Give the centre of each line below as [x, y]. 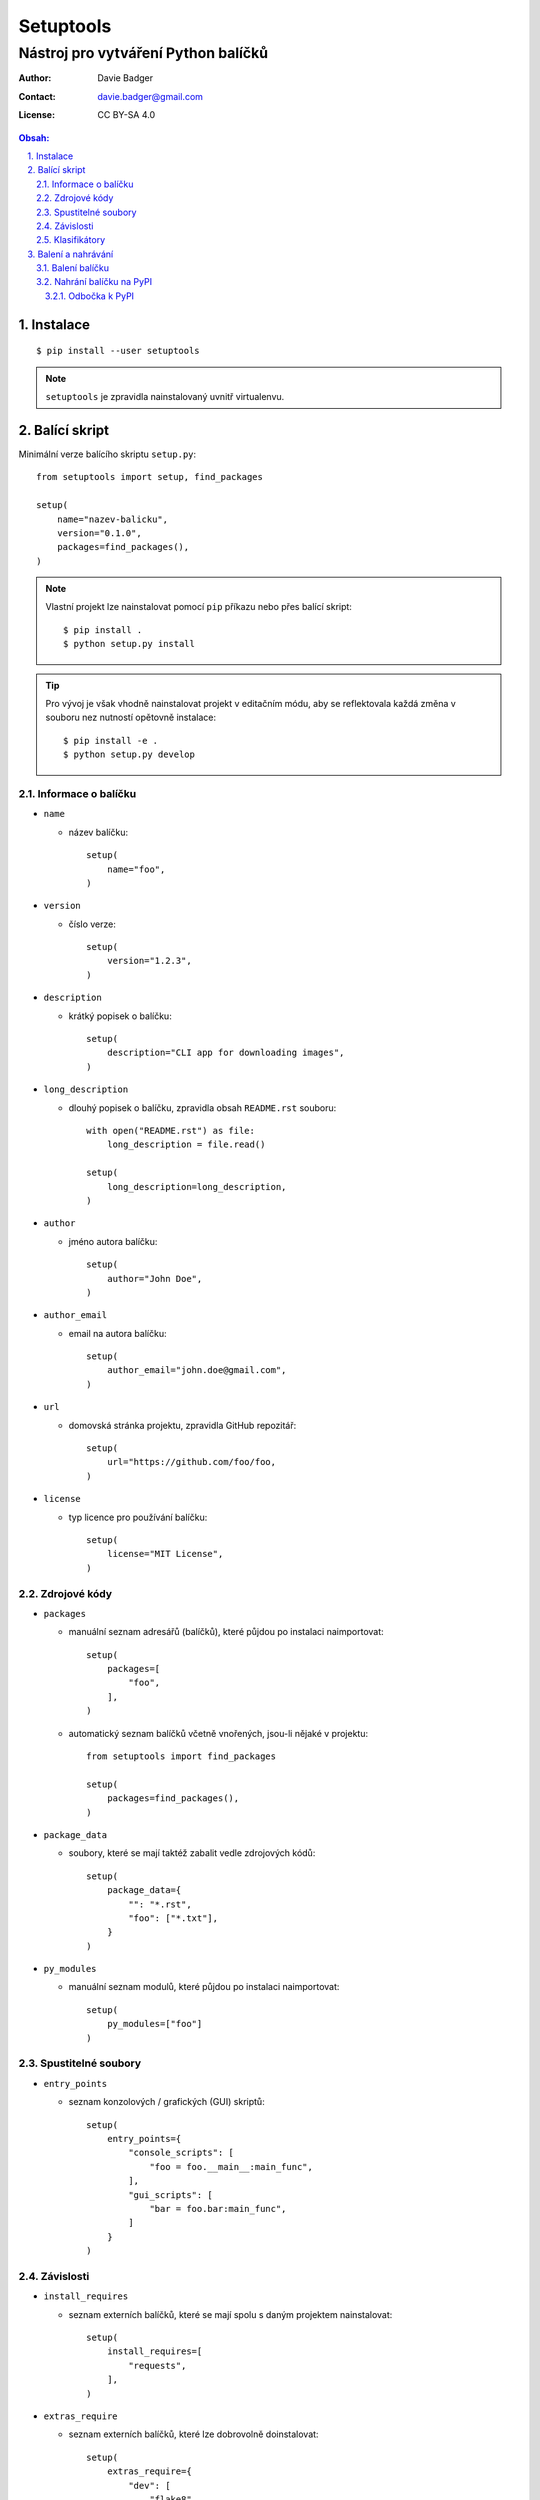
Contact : [37, 96]
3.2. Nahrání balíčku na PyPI [94, 282]
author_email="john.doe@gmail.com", [196, 1370]
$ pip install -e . [111, 740]
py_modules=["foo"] [154, 2024]
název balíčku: [98, 832]
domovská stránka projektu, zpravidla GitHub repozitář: [182, 1425]
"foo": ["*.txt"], [173, 1918]
